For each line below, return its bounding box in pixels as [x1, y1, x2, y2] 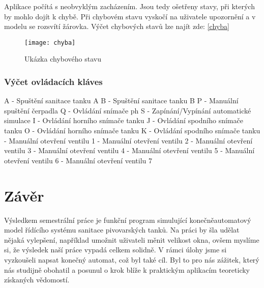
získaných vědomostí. [4, 274, 70, 285]
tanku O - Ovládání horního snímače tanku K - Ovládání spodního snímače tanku [4, 125, 260, 136]
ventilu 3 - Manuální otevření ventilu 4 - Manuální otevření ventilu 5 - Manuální [4, 145, 255, 156]
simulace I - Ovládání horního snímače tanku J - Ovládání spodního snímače [4, 115, 243, 126]
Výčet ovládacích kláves [4, 75, 103, 88]
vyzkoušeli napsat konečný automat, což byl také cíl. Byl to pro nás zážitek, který [4, 254, 259, 265]
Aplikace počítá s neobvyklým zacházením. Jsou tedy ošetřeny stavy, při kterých [4, 1, 255, 11]
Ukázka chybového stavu [24, 53, 101, 64]
